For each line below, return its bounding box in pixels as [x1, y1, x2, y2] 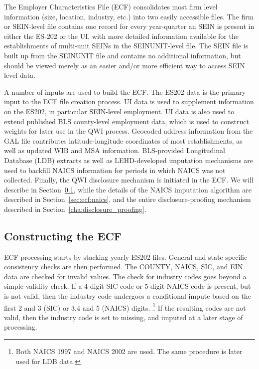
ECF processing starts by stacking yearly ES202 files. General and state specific [4, 251, 248, 262]
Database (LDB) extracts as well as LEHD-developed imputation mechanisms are [4, 155, 254, 165]
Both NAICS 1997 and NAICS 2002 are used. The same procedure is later [15, 346, 243, 357]
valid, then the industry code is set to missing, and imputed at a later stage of [4, 312, 243, 322]
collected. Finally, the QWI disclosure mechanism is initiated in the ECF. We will [4, 175, 254, 185]
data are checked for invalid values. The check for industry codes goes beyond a [4, 271, 247, 281]
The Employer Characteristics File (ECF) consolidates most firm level [4, 1, 218, 11]
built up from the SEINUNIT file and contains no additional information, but [4, 50, 241, 60]
